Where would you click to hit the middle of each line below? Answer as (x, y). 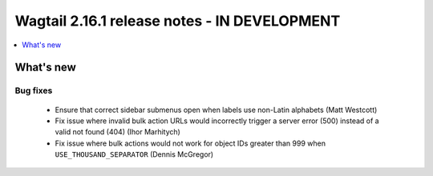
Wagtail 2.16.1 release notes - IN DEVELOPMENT (178, 21)
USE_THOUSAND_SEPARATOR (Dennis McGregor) (134, 154)
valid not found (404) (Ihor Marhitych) (117, 132)
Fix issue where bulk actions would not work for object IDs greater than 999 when (190, 143)
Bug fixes (34, 90)
